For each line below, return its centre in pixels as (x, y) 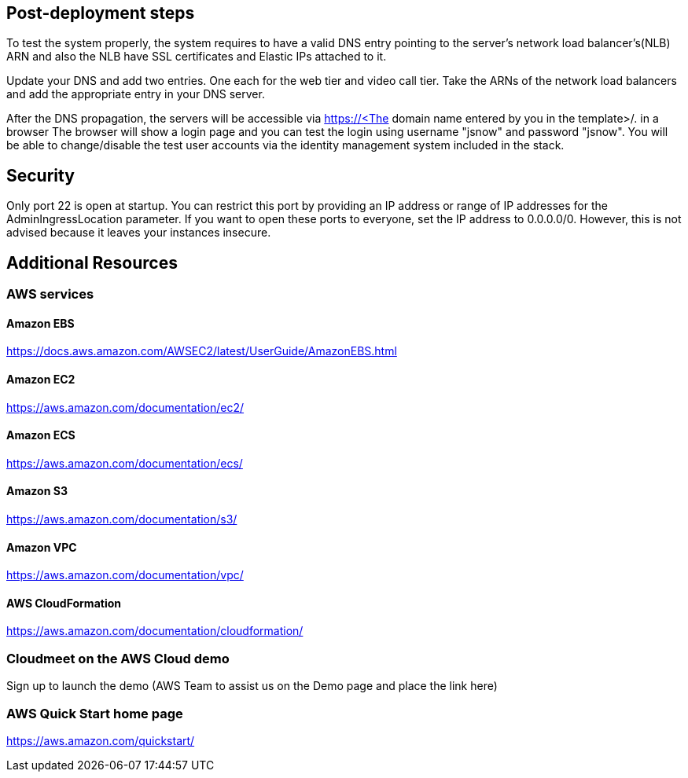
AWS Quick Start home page (95, 713)
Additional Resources (92, 262)
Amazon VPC (42, 547)
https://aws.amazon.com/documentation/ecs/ (125, 463)
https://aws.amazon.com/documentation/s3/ (122, 519)
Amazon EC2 (41, 379)
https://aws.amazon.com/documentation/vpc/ (125, 575)
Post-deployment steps (101, 13)
